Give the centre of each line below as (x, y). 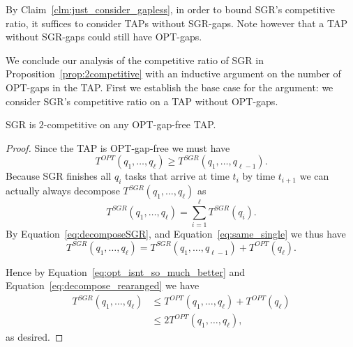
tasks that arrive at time (177, 176)
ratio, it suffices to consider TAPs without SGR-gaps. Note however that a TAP (176, 23)
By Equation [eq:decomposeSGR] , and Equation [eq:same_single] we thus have (176, 234)
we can (314, 176)
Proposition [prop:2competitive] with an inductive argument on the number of (173, 74)
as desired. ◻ (35, 337)
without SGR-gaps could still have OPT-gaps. (104, 37)
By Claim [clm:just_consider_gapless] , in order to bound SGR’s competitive (170, 9)
